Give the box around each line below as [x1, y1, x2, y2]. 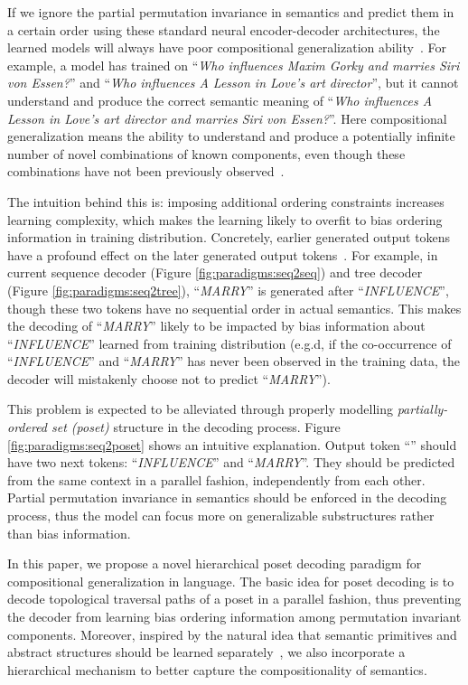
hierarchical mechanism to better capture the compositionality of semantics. [7, 660, 427, 679]
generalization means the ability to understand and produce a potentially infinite [7, 127, 455, 145]
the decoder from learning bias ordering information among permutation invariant [7, 607, 462, 625]
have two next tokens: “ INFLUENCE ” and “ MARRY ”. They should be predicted [7, 453, 455, 472]
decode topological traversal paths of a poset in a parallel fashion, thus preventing [7, 589, 462, 608]
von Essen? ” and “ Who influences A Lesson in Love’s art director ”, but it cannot [7, 73, 459, 92]
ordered [7, 418, 48, 436]
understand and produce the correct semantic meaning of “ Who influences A [7, 90, 433, 109]
